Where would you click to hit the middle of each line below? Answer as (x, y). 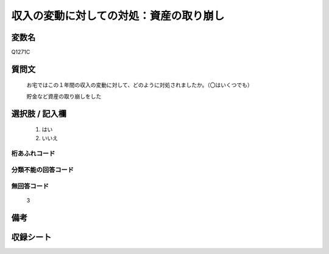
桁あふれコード (33, 154)
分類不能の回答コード (43, 170)
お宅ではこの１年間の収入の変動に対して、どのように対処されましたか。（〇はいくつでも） (140, 85)
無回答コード (30, 186)
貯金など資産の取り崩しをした (64, 96)
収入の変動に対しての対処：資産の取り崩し (118, 16)
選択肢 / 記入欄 (39, 113)
